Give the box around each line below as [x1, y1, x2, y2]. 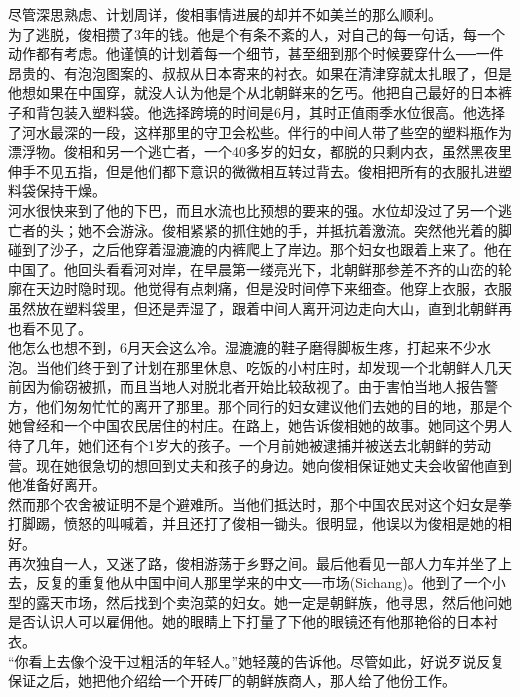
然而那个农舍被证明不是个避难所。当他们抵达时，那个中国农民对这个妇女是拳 [8, 493, 512, 514]
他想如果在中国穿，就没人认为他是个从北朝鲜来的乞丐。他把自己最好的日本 [8, 82, 498, 103]
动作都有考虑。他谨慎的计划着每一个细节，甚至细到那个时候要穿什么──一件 [8, 43, 504, 64]
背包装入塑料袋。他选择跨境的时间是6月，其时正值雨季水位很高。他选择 [35, 101, 505, 122]
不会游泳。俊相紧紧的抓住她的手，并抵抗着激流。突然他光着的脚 [91, 219, 512, 240]
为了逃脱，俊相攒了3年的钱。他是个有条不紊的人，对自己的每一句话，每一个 [8, 23, 505, 44]
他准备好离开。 [8, 474, 106, 495]
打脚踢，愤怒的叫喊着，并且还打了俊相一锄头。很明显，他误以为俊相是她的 [8, 513, 498, 534]
